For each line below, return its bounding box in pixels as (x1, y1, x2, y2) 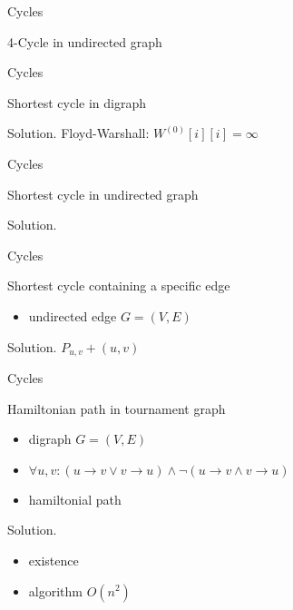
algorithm (28, 581, 83, 600)
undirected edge (28, 306, 117, 325)
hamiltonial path (28, 489, 122, 508)
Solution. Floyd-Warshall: (7, 123, 150, 143)
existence (28, 550, 79, 569)
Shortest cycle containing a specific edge (7, 276, 230, 295)
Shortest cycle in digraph (7, 93, 147, 112)
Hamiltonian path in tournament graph (7, 398, 226, 418)
